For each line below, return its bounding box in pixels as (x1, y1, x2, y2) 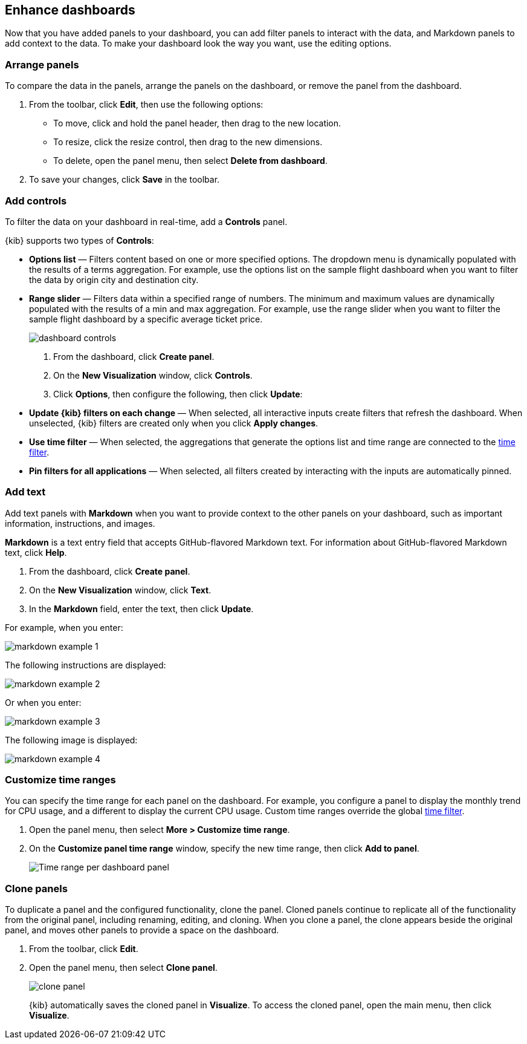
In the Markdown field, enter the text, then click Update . (29, 603, 254, 614)
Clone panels (5, 882, 68, 895)
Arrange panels (5, 58, 79, 71)
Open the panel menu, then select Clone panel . (29, 962, 218, 973)
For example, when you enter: (5, 622, 123, 633)
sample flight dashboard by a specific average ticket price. (29, 313, 263, 324)
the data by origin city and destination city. (29, 274, 199, 285)
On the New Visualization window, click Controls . (53, 370, 253, 380)
